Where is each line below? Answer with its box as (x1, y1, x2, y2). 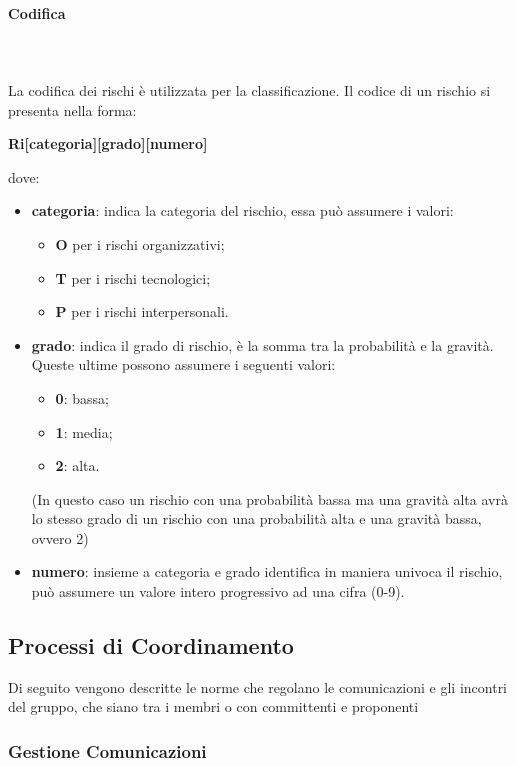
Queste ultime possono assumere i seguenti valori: (31, 354, 336, 375)
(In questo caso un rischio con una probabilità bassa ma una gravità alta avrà (31, 488, 508, 509)
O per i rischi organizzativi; (55, 233, 225, 254)
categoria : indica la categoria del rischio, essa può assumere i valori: (31, 200, 454, 221)
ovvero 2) (31, 527, 89, 548)
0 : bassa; (55, 387, 109, 408)
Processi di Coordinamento (8, 630, 294, 661)
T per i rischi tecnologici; (55, 267, 211, 288)
